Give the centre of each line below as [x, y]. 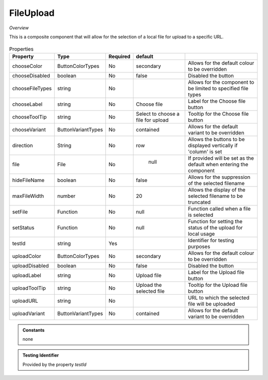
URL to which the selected [219, 298]
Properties [21, 49]
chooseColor [27, 66]
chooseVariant [29, 129]
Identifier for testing [211, 240]
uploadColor [27, 256]
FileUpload [32, 13]
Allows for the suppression [219, 177]
